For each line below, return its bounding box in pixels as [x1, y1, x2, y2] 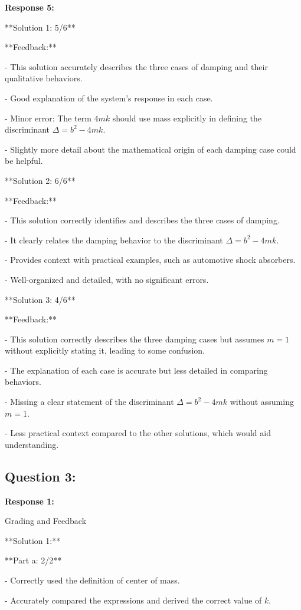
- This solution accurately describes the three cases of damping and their [5, 60, 268, 72]
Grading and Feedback [5, 515, 87, 527]
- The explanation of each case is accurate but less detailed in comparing [5, 364, 268, 376]
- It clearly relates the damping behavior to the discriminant [5, 233, 223, 246]
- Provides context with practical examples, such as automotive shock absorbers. [5, 253, 296, 266]
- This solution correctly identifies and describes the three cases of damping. [5, 214, 280, 226]
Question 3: [5, 467, 76, 485]
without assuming [230, 395, 294, 408]
